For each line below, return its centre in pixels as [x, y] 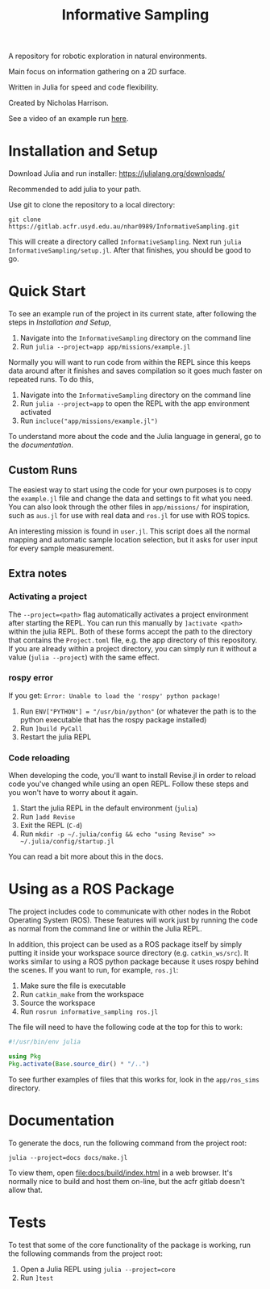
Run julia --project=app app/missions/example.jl [105, 347]
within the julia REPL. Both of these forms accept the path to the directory [130, 631]
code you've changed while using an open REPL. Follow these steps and [129, 784]
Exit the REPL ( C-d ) [51, 826]
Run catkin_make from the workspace [82, 994]
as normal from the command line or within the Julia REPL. [106, 929]
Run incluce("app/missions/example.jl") [89, 421]
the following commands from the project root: [85, 1253]
